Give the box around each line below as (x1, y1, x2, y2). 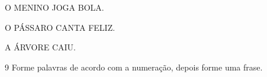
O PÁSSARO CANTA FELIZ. (5, 21, 115, 33)
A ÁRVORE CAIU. (5, 41, 76, 53)
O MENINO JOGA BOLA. (5, 1, 104, 13)
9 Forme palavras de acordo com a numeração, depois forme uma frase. (5, 60, 263, 73)
